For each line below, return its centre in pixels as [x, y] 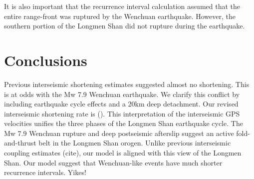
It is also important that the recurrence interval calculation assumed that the [122, 6]
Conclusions [46, 60]
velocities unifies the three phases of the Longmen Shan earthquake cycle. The [124, 123]
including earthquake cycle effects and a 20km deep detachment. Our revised [121, 104]
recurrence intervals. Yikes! [45, 172]
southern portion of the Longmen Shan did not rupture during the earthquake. [125, 26]
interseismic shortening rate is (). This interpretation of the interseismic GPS [122, 113]
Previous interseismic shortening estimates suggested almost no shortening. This [127, 84]
